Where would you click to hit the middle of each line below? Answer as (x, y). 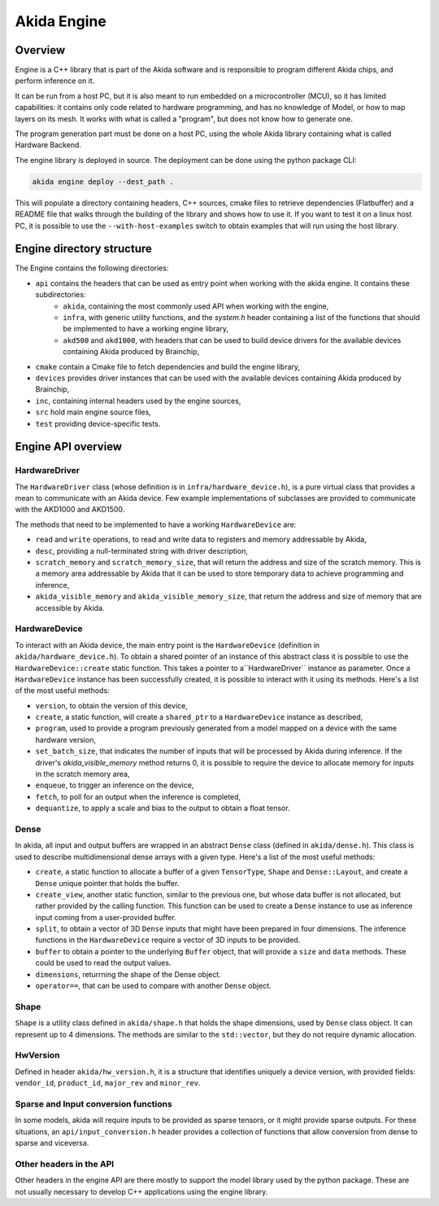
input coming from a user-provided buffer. (106, 917)
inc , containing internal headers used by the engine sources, (138, 401)
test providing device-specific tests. (98, 423)
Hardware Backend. (48, 145)
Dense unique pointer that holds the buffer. (107, 883)
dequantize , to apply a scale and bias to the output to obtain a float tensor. (163, 808)
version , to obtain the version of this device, (112, 705)
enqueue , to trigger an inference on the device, (115, 785)
